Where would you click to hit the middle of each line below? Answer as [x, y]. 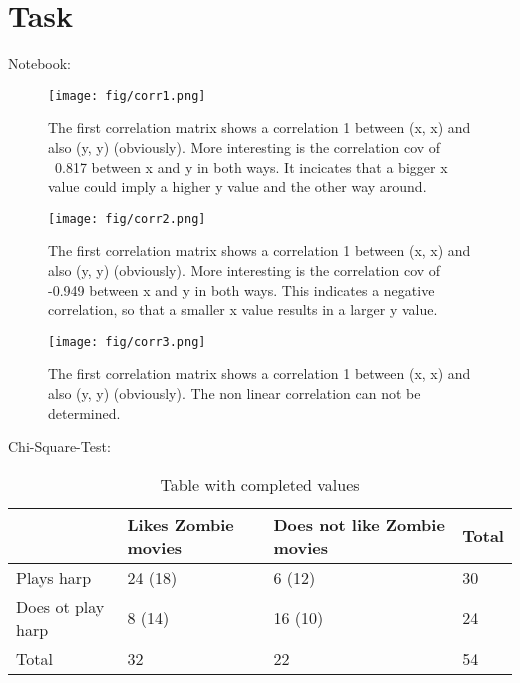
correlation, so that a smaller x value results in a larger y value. [243, 309]
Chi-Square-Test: [59, 446]
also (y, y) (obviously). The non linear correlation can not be [234, 393]
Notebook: [40, 63]
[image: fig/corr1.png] [127, 95]
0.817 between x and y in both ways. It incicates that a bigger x [251, 166]
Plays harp [54, 577]
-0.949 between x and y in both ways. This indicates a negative [241, 289]
